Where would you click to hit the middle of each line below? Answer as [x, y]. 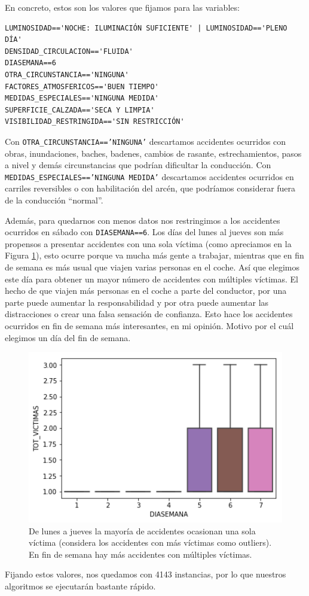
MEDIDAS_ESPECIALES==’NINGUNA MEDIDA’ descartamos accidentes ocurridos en [149, 176]
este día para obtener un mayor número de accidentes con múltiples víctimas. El [152, 279]
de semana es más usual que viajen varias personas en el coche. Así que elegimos [152, 267]
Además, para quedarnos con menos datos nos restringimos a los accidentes [143, 220]
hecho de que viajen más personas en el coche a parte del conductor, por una [146, 291]
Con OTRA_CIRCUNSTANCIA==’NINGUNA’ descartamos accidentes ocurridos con [146, 141]
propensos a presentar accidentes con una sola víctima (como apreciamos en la [148, 243]
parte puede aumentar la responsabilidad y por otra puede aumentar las [137, 302]
